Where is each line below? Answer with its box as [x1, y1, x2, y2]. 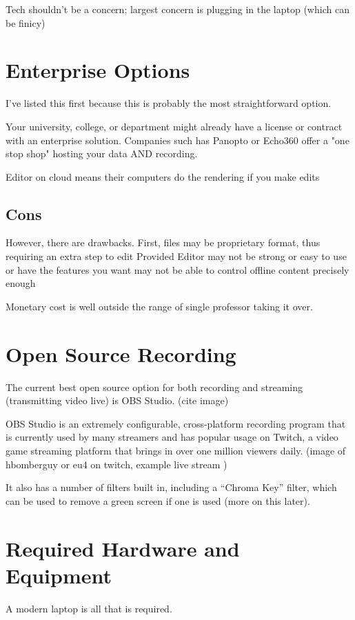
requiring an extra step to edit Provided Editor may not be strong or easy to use [6, 249, 347, 263]
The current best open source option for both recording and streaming [6, 379, 303, 394]
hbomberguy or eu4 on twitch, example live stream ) [6, 457, 227, 471]
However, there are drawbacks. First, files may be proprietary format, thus [6, 235, 321, 250]
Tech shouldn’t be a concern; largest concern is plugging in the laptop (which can [6, 2, 349, 16]
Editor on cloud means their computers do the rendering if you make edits [6, 169, 320, 183]
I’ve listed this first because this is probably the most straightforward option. [6, 96, 332, 110]
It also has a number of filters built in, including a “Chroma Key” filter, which [6, 480, 337, 494]
